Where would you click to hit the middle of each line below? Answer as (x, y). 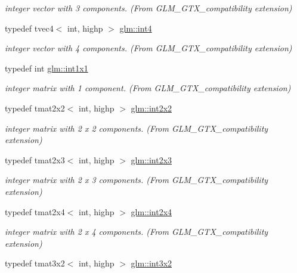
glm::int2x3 (151, 159)
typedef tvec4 (29, 28)
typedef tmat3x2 (35, 263)
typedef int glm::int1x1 (47, 68)
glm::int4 (136, 28)
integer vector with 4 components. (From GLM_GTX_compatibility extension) (148, 48)
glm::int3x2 (151, 263)
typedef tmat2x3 (35, 159)
